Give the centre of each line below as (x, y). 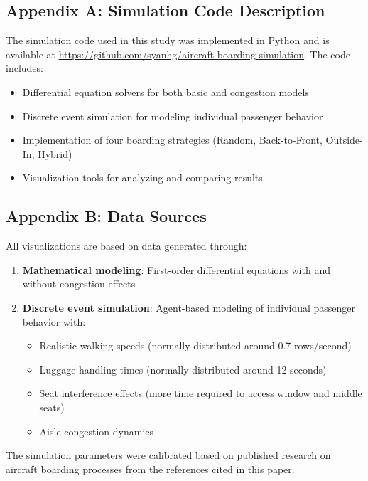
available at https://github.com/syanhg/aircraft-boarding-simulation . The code (178, 54)
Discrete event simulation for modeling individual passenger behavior (173, 116)
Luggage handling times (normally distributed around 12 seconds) (183, 369)
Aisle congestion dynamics (97, 431)
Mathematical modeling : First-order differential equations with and (176, 269)
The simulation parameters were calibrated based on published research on (168, 455)
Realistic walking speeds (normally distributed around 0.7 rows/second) (195, 345)
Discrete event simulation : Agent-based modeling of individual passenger (189, 307)
